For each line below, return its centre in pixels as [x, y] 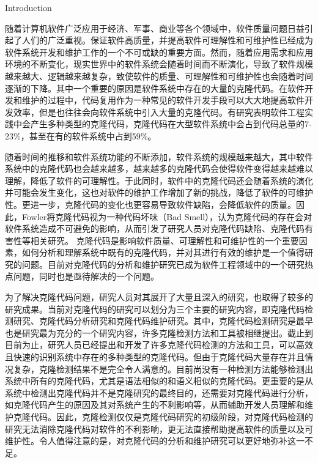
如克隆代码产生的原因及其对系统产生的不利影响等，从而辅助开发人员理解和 [155, 405]
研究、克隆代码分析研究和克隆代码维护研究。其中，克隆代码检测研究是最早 [163, 321]
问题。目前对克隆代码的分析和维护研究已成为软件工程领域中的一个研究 [163, 264]
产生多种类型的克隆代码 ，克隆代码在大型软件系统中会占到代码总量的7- [171, 124]
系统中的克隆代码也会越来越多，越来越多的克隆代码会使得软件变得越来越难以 [159, 169]
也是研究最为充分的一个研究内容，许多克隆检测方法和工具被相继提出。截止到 [159, 332]
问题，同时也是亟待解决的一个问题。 [86, 276]
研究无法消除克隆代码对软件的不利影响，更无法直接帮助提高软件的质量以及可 [159, 428]
